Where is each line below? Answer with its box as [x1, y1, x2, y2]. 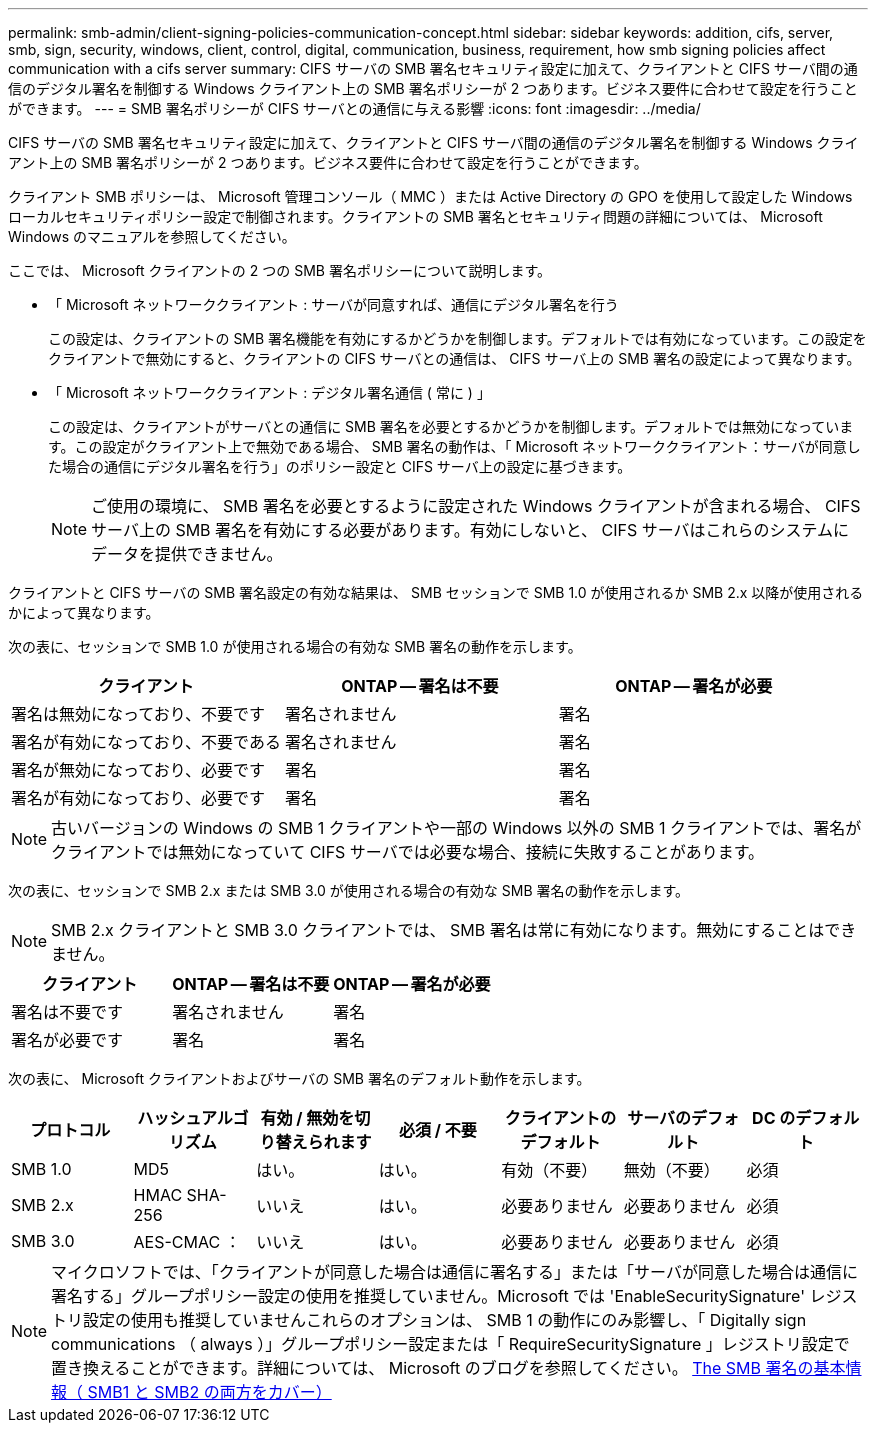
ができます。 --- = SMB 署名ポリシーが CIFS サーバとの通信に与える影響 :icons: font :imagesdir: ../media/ [8, 100, 701, 117]
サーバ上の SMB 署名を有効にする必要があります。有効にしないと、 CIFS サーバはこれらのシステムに [91, 520, 850, 540]
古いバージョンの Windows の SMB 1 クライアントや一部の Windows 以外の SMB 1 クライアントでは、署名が [51, 818, 862, 838]
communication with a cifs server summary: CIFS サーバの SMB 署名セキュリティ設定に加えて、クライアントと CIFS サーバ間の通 [8, 60, 858, 77]
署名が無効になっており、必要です [11, 760, 266, 780]
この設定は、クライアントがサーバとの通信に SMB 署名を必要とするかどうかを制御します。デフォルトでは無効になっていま [48, 418, 854, 435]
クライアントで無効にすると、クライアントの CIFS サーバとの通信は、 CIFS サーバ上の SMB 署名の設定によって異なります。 [48, 350, 861, 367]
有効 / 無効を [260, 1108, 355, 1128]
